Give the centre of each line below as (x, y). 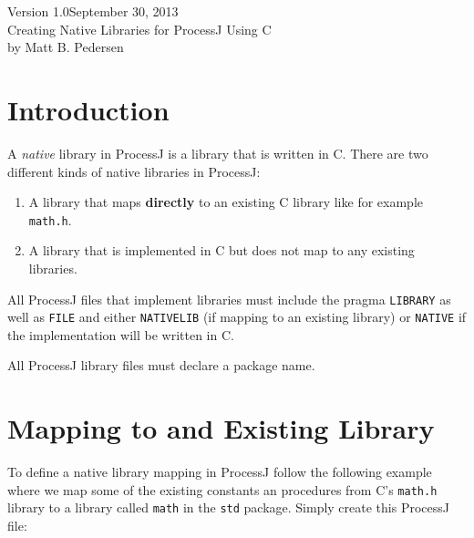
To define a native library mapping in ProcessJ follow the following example (220, 472)
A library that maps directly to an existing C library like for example (226, 202)
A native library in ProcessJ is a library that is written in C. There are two (218, 153)
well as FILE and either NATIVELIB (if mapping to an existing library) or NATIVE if (237, 317)
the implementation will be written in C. (121, 334)
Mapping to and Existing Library (221, 428)
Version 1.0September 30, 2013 (93, 11)
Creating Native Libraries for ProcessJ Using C (139, 29)
